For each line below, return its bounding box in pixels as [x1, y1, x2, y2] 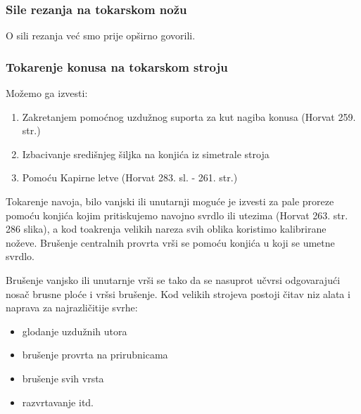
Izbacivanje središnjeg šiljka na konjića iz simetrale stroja [22, 146, 270, 161]
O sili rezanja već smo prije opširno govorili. [6, 28, 196, 43]
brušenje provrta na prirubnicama [22, 347, 168, 362]
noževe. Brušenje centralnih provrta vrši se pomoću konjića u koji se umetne [6, 235, 335, 250]
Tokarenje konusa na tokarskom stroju [6, 58, 228, 75]
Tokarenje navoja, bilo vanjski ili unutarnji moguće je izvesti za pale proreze [6, 194, 334, 208]
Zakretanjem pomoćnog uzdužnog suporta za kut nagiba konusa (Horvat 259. [22, 109, 356, 124]
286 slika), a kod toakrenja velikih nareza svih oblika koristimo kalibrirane [6, 221, 327, 236]
